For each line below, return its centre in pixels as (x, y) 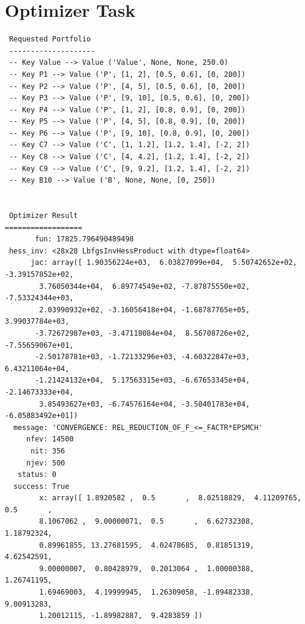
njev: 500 (46, 463)
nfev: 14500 (50, 439)
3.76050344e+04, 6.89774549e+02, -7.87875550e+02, (145, 286)
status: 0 (37, 475)
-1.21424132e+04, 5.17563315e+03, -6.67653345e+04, (143, 380)
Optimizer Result (44, 216)
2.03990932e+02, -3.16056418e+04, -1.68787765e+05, (145, 310)
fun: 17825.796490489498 (84, 239)
